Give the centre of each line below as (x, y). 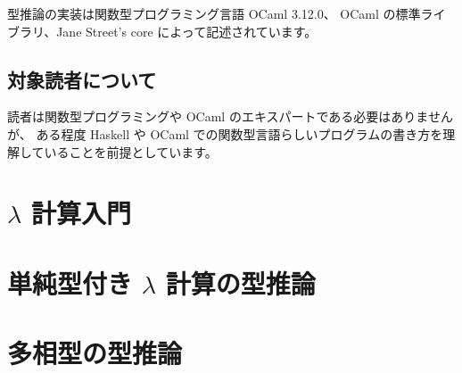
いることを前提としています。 (131, 151)
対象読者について (82, 79)
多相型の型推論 (95, 353)
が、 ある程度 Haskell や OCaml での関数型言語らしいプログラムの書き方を (225, 133)
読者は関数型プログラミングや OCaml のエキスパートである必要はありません (230, 116)
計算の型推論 (240, 282)
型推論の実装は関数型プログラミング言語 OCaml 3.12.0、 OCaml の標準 (214, 13)
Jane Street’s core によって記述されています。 (187, 31)
